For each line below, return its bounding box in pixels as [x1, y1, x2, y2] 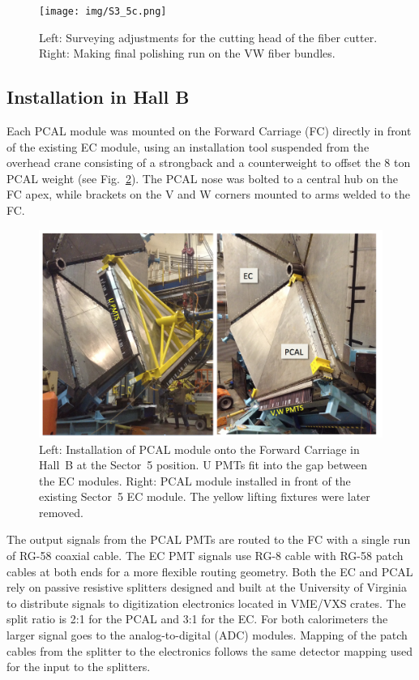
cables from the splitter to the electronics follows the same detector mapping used [6, 642, 413, 659]
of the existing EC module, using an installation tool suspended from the [6, 138, 370, 155]
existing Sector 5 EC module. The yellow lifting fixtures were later [39, 488, 370, 505]
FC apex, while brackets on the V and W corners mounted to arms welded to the [6, 186, 410, 203]
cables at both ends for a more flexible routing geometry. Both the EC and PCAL [6, 562, 413, 579]
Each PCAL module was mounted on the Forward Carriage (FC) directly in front [6, 122, 412, 139]
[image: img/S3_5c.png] [39, 6, 167, 17]
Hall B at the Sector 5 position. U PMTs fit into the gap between [39, 456, 368, 473]
